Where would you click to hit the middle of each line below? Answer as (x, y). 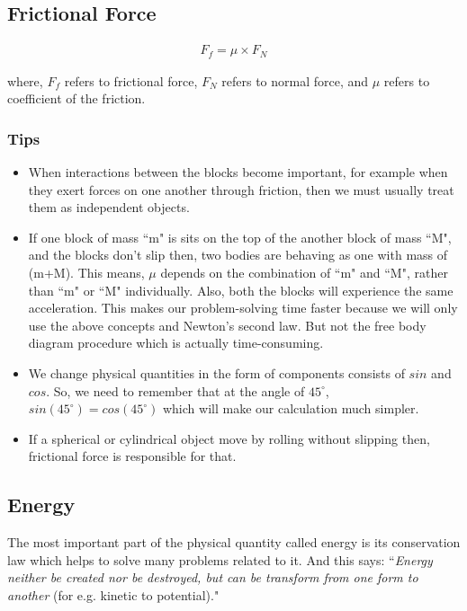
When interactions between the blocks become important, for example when (238, 172)
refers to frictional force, (131, 80)
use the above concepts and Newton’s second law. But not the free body (227, 325)
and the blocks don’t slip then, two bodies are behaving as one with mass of (238, 255)
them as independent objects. (109, 207)
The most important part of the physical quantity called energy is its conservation (234, 542)
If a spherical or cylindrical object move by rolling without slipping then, (229, 438)
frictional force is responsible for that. (132, 456)
